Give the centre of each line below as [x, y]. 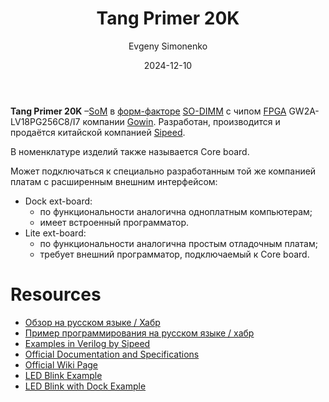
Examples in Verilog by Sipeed [87, 343]
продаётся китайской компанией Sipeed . [98, 132]
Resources [56, 294]
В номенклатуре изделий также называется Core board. [130, 151]
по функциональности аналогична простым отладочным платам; [178, 243]
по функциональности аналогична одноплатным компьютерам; [176, 211]
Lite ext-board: [55, 233]
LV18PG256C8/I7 [45, 121]
